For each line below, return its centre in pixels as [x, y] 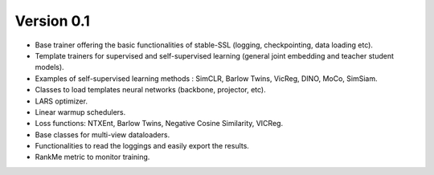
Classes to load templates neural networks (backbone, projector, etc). [151, 90]
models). [49, 67]
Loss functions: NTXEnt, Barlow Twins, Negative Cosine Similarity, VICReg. [159, 124]
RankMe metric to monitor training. [92, 157]
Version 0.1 [52, 21]
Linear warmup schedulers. [80, 112]
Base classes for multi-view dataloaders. [102, 134]
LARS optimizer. [61, 101]
